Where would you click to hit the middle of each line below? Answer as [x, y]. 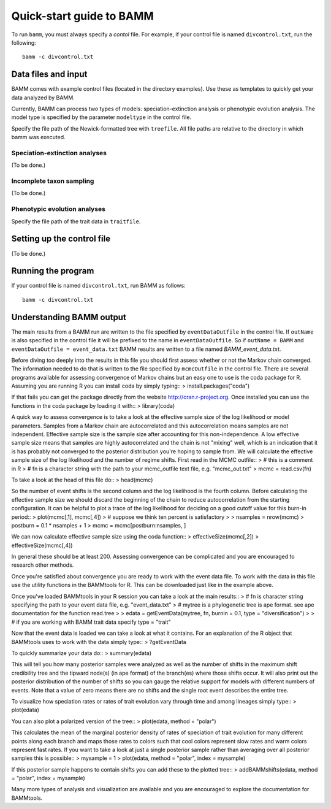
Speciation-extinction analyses [59, 153]
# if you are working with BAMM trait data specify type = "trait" [91, 622]
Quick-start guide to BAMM [83, 16]
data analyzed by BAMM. [43, 98]
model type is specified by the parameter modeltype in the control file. [101, 117]
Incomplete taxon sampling [53, 181]
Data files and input [49, 75]
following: [24, 42]
